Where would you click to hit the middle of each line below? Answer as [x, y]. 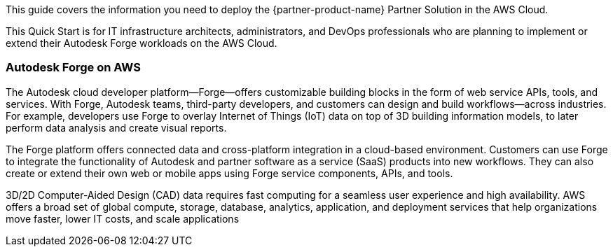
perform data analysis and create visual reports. [116, 127]
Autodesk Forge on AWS [73, 68]
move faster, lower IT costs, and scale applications [123, 218]
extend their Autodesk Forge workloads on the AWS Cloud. [142, 43]
